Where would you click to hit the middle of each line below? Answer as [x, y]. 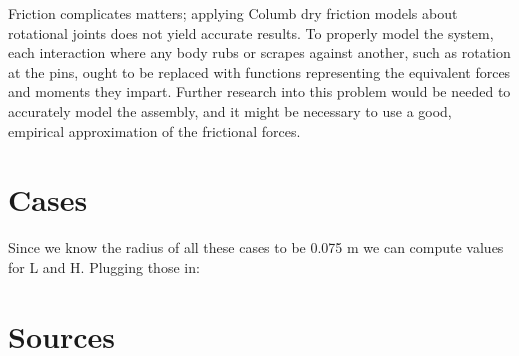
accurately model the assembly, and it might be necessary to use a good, [230, 110]
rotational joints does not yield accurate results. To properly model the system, [251, 32]
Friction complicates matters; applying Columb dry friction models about [233, 13]
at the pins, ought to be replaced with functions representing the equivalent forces [259, 71]
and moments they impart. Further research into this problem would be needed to [259, 91]
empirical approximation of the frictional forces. [154, 130]
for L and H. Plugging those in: [104, 266]
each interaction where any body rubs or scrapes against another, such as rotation [259, 52]
